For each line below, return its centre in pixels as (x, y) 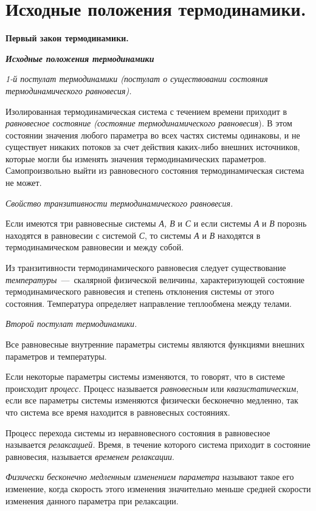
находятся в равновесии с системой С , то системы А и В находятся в (133, 235)
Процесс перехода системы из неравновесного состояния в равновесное (138, 432)
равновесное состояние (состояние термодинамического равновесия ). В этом (149, 123)
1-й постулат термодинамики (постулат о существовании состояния (137, 79)
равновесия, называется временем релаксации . (90, 456)
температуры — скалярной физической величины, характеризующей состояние (155, 279)
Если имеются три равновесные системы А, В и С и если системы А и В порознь (156, 223)
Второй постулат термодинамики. (71, 324)
